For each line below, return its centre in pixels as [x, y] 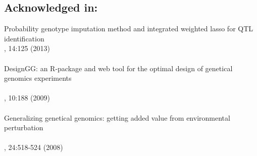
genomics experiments [38, 78]
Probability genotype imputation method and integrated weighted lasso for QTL [129, 29]
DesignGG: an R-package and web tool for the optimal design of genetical [118, 68]
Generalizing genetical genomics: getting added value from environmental [117, 117]
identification [24, 38]
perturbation [24, 127]
